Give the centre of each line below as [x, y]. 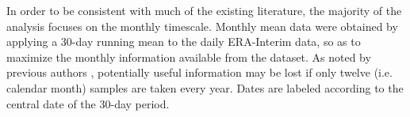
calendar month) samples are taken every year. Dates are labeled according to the [205, 87]
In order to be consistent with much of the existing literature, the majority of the [204, 10]
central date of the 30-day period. [88, 103]
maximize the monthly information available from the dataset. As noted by [189, 57]
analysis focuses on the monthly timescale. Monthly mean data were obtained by [202, 26]
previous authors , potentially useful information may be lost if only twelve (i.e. [199, 72]
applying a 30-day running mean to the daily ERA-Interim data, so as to [184, 42]
